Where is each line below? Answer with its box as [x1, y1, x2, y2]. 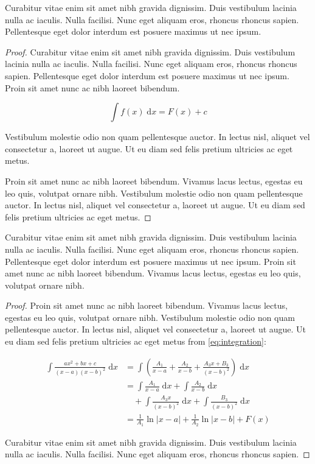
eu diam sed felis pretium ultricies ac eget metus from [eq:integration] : [5, 335, 266, 348]
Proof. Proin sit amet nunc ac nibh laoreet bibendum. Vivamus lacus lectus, [5, 299, 288, 312]
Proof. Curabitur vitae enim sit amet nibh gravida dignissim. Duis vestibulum [5, 45, 296, 58]
